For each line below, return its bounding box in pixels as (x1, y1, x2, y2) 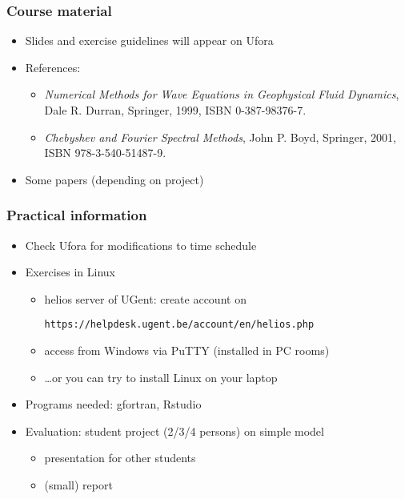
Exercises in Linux (25, 264, 115, 280)
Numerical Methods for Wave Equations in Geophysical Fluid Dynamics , (44, 86, 399, 103)
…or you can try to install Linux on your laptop (44, 368, 278, 385)
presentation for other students (44, 449, 196, 466)
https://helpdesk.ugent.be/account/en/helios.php (44, 319, 315, 331)
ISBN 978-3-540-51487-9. (44, 144, 166, 161)
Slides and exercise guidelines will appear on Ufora (25, 32, 274, 49)
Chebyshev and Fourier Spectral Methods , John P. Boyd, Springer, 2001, (44, 128, 396, 145)
